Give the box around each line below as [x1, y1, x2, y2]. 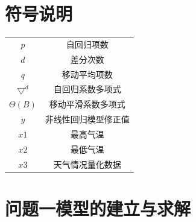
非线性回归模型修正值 [45, 113, 130, 125]
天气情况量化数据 [53, 157, 121, 170]
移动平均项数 [62, 68, 113, 80]
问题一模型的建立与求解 [5, 195, 191, 220]
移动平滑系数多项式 [49, 98, 125, 110]
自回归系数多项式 [53, 83, 121, 95]
